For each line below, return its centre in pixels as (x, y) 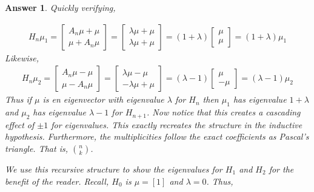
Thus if (18, 99)
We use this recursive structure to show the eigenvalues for (114, 169)
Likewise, (22, 57)
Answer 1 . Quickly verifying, (60, 7)
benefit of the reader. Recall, (57, 181)
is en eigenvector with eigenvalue (103, 99)
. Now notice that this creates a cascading (224, 112)
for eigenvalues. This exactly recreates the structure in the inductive (177, 124)
